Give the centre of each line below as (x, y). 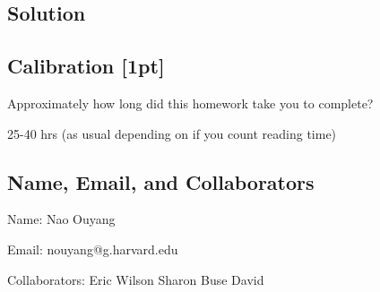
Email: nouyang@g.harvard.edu (93, 249)
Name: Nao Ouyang (61, 219)
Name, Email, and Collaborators (161, 181)
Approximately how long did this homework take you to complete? (190, 103)
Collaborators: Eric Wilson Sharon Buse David (136, 279)
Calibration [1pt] (86, 66)
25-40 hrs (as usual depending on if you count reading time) (172, 133)
